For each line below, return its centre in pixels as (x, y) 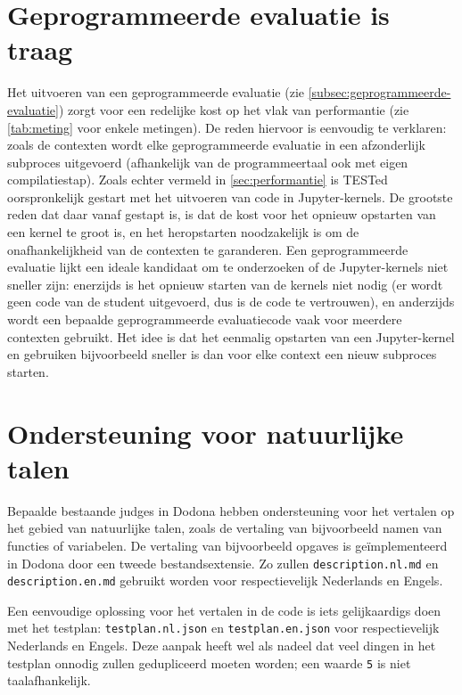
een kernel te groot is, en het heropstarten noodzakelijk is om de (183, 232)
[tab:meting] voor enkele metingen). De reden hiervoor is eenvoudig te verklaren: (227, 127)
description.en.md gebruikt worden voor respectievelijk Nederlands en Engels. (225, 581)
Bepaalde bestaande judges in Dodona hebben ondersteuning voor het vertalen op (231, 510)
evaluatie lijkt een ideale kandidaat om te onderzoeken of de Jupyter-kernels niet (228, 267)
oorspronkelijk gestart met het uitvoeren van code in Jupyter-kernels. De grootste (230, 196)
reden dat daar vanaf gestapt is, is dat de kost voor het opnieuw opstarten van (222, 214)
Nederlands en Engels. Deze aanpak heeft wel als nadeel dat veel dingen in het (222, 646)
